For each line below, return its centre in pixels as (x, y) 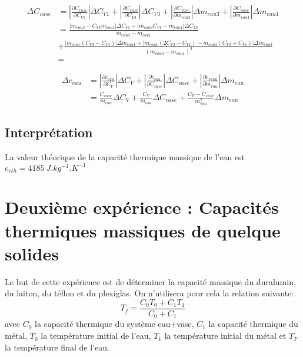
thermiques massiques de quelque (143, 230)
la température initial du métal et (225, 335)
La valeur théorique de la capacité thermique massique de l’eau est (125, 156)
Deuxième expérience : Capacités (142, 207)
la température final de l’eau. (57, 347)
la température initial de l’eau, (96, 335)
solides (32, 253)
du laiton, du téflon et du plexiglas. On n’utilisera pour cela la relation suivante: (149, 293)
